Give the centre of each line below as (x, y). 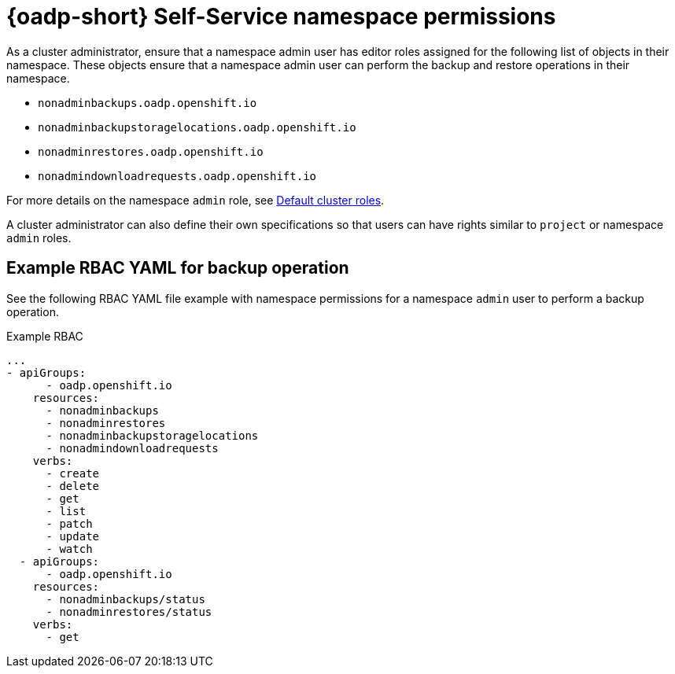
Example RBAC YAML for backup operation (178, 268)
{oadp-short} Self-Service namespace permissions (281, 17)
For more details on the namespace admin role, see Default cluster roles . (195, 200)
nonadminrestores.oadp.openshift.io (151, 151)
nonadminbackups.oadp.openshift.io (148, 103)
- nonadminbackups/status (125, 599)
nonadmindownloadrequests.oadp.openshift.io (177, 176)
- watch (69, 549)
